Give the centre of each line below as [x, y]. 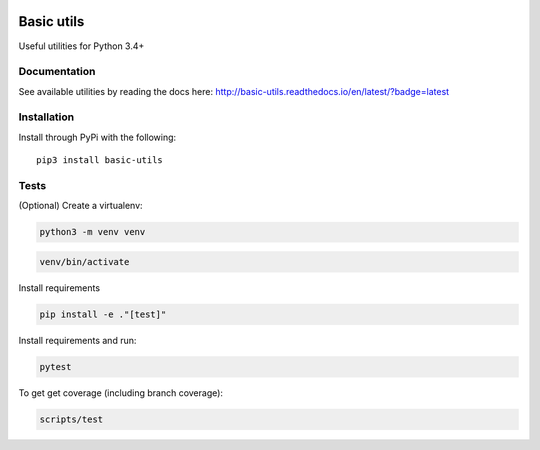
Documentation [57, 72]
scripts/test [71, 419]
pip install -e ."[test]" [103, 314]
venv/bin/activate [84, 261]
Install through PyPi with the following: [97, 137]
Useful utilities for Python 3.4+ [81, 46]
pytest [55, 366]
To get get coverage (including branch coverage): [121, 392]
